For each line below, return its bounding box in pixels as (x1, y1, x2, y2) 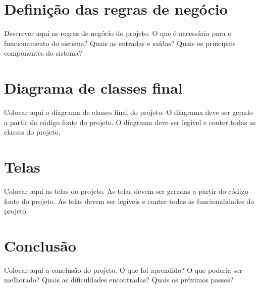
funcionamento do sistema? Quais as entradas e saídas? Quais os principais (4, 37, 236, 48)
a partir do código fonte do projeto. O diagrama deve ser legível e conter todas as (4, 116, 256, 127)
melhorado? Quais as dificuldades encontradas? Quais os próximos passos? (4, 274, 234, 285)
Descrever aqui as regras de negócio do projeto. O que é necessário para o (4, 28, 232, 38)
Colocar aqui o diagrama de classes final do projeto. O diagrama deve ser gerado (4, 107, 253, 117)
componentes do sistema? (4, 48, 82, 58)
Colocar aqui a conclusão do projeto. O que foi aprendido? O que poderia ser (4, 264, 242, 275)
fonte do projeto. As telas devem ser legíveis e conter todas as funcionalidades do (4, 195, 254, 206)
